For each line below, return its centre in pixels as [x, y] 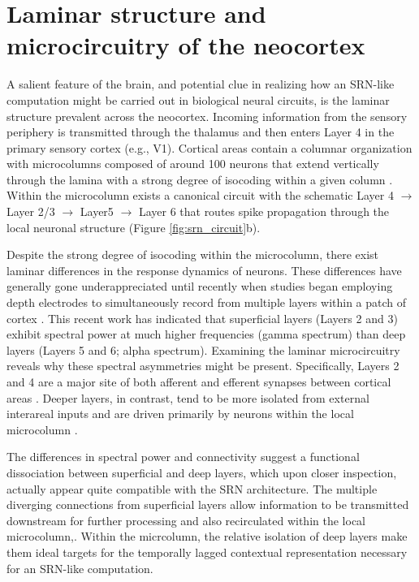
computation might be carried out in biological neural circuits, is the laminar [198, 99]
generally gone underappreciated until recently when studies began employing [200, 286]
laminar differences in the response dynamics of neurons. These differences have [204, 270]
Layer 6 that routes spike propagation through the [264, 211]
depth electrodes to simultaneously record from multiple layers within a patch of [207, 302]
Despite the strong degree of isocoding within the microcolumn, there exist [192, 254]
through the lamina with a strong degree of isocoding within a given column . [200, 179]
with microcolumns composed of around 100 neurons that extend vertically [193, 164]
